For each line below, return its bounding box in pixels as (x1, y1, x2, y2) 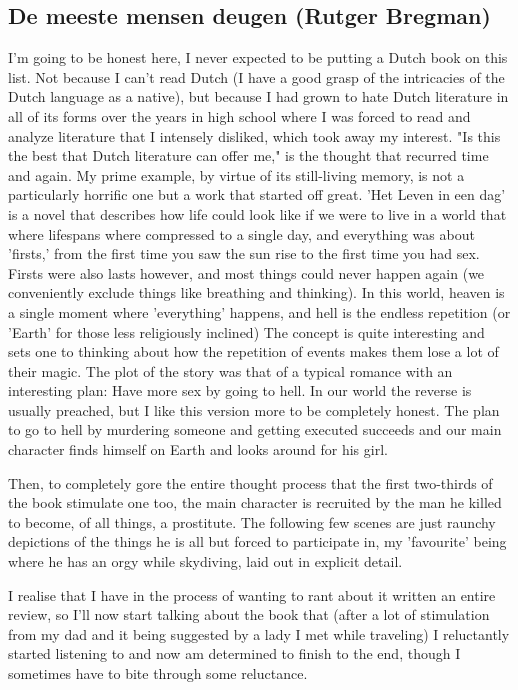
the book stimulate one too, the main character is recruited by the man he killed (8, 492, 502, 513)
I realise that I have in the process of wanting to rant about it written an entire (8, 584, 496, 605)
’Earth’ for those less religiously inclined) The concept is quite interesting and (8, 321, 485, 342)
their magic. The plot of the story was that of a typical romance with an (8, 360, 453, 381)
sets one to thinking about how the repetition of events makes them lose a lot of (8, 341, 499, 362)
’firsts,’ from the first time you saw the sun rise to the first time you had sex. (8, 243, 480, 264)
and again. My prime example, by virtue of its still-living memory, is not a (8, 164, 465, 185)
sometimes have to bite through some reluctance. (8, 663, 308, 684)
